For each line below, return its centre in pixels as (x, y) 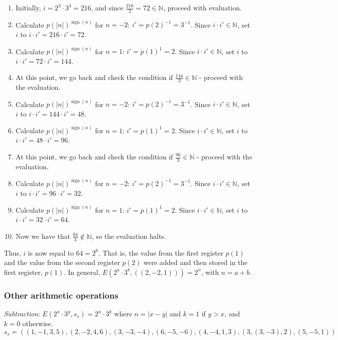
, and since (107, 7)
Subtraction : (22, 314)
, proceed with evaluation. (203, 7)
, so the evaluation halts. (129, 236)
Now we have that (43, 236)
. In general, (82, 272)
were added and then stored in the (195, 262)
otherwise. (38, 323)
